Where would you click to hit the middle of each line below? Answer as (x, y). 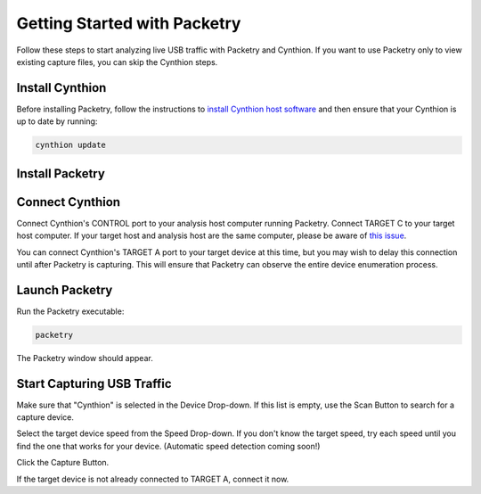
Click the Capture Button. (63, 463)
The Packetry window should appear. (85, 358)
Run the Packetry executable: (70, 311)
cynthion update (71, 145)
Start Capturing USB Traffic (94, 383)
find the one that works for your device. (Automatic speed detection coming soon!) (168, 446)
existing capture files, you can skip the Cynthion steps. (117, 62)
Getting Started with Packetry (129, 23)
